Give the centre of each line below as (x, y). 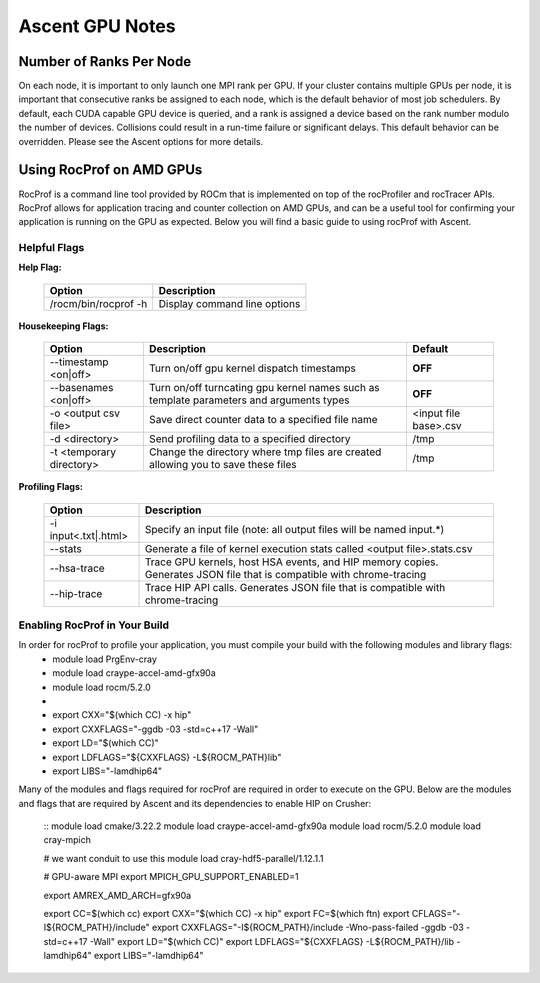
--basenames (81, 388)
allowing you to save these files (222, 465)
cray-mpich (67, 840)
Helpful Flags (51, 248)
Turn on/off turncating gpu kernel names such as (264, 388)
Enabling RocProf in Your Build (94, 625)
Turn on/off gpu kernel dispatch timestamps (252, 368)
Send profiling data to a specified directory (249, 439)
